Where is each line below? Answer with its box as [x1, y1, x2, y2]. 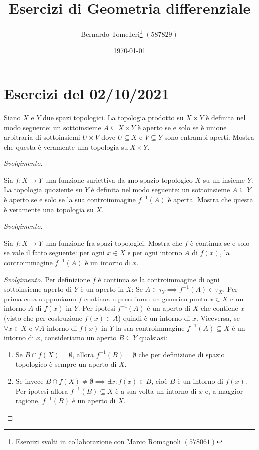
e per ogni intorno [127, 247, 182, 258]
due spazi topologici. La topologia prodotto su [43, 112, 184, 122]
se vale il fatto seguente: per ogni [4, 247, 105, 258]
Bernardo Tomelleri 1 [81, 27, 143, 39]
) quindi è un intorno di [118, 313, 190, 323]
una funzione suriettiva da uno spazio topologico [45, 174, 193, 185]
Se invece [15, 375, 44, 386]
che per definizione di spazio [138, 349, 225, 359]
